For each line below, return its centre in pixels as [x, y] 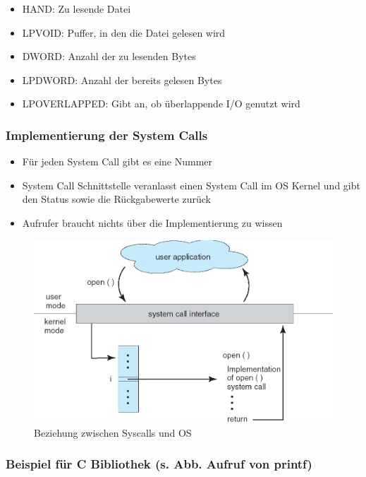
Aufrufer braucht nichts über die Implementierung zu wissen [152, 222]
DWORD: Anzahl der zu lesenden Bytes [109, 56]
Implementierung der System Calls [107, 135]
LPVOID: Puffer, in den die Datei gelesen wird [124, 32]
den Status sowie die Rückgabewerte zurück [116, 199]
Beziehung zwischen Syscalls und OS [113, 432]
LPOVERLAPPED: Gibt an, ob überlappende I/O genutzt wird [161, 104]
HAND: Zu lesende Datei [77, 8]
